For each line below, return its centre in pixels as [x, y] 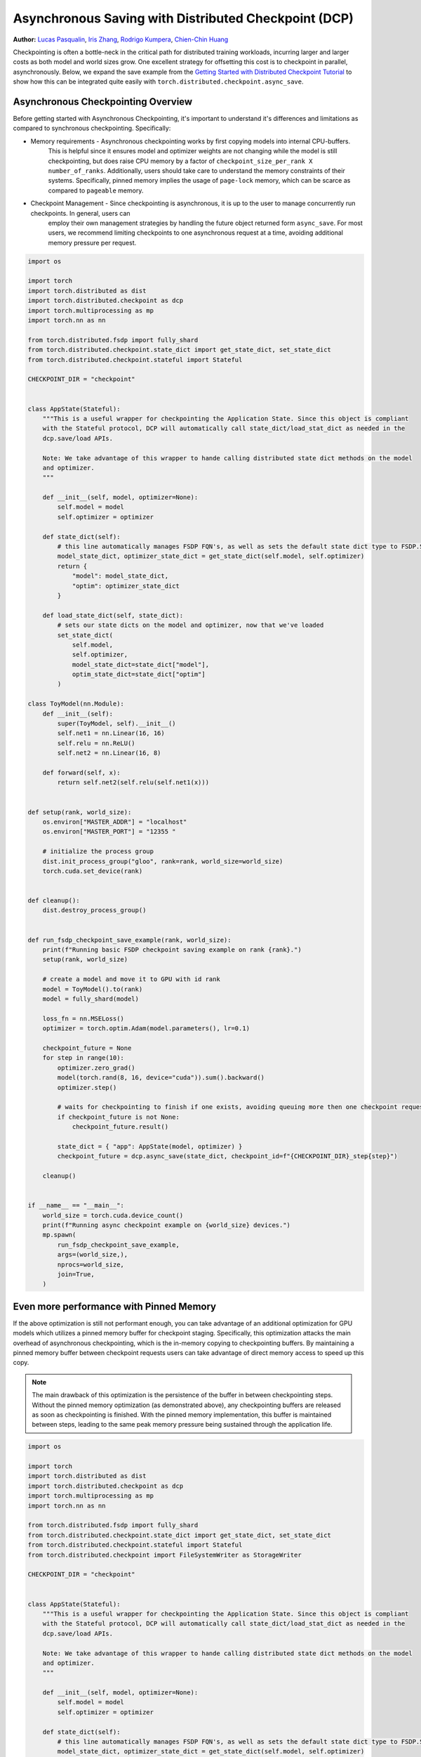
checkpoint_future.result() [120, 1127]
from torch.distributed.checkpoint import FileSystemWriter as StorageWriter [165, 1555]
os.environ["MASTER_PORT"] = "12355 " [109, 832]
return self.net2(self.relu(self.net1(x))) [133, 783]
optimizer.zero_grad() [96, 1068]
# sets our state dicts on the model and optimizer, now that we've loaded [191, 625]
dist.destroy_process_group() [94, 910]
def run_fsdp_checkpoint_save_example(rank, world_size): [129, 940]
